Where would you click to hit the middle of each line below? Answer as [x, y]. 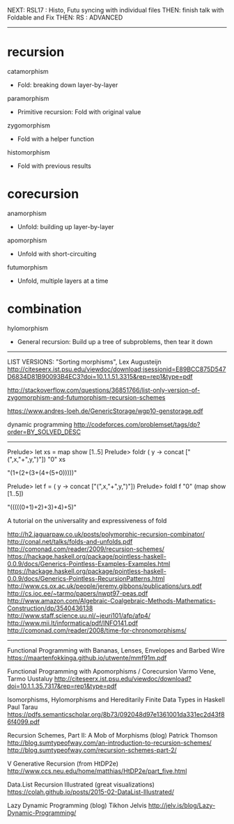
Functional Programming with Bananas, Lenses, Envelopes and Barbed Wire [116, 650]
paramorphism [28, 98]
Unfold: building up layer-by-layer [65, 226]
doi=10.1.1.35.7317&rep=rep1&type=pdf [62, 686]
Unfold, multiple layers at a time [63, 281]
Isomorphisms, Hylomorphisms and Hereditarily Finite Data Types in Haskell [116, 699]
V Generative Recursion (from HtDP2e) [63, 763]
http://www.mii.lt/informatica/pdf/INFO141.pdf [73, 623]
